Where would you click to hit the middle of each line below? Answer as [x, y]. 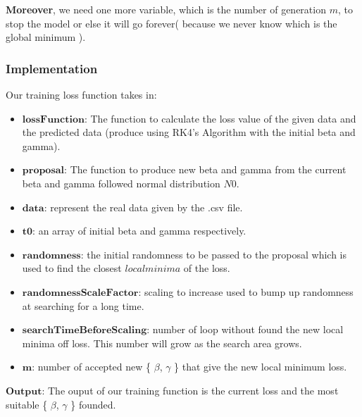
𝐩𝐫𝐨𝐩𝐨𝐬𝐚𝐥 [43, 171]
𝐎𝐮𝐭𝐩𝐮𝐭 [24, 391]
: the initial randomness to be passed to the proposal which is [214, 254]
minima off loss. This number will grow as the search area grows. [162, 343]
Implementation [52, 68]
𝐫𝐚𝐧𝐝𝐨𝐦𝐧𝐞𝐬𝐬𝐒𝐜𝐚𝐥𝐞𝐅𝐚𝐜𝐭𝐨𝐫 [80, 293]
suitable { [27, 404]
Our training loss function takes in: [81, 94]
